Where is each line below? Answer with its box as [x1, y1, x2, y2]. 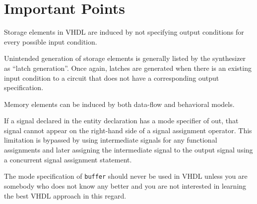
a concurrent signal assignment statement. [4, 154, 132, 164]
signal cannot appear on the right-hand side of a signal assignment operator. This [4, 125, 252, 135]
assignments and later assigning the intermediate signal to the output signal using [4, 145, 253, 155]
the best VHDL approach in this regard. [4, 190, 127, 201]
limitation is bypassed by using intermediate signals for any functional [4, 135, 217, 145]
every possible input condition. [4, 36, 97, 47]
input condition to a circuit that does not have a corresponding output [4, 72, 219, 83]
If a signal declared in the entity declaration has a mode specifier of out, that [4, 115, 239, 126]
